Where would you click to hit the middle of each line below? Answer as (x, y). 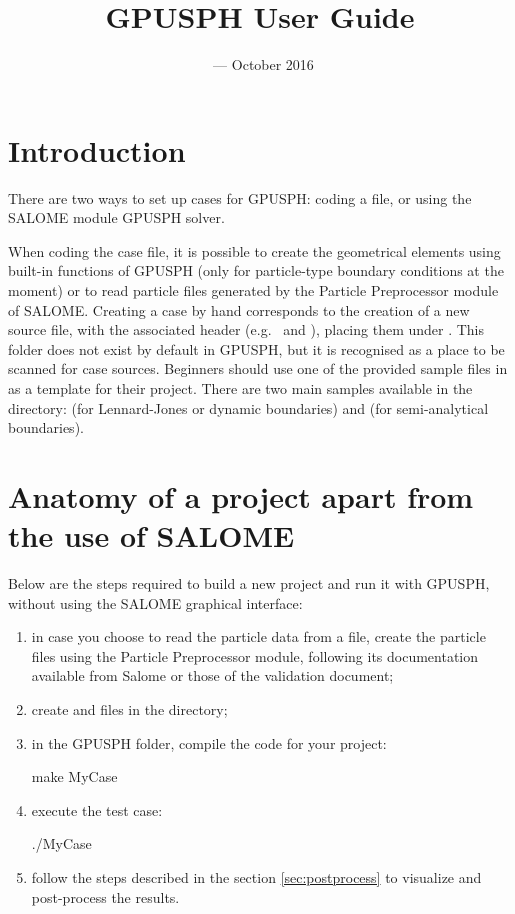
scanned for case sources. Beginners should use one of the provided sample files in (258, 368)
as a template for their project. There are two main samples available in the (240, 388)
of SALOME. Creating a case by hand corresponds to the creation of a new (239, 309)
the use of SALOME (151, 535)
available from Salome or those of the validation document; (212, 675)
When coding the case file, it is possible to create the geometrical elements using (254, 250)
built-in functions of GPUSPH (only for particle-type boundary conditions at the (256, 270)
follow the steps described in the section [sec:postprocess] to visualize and (256, 877)
